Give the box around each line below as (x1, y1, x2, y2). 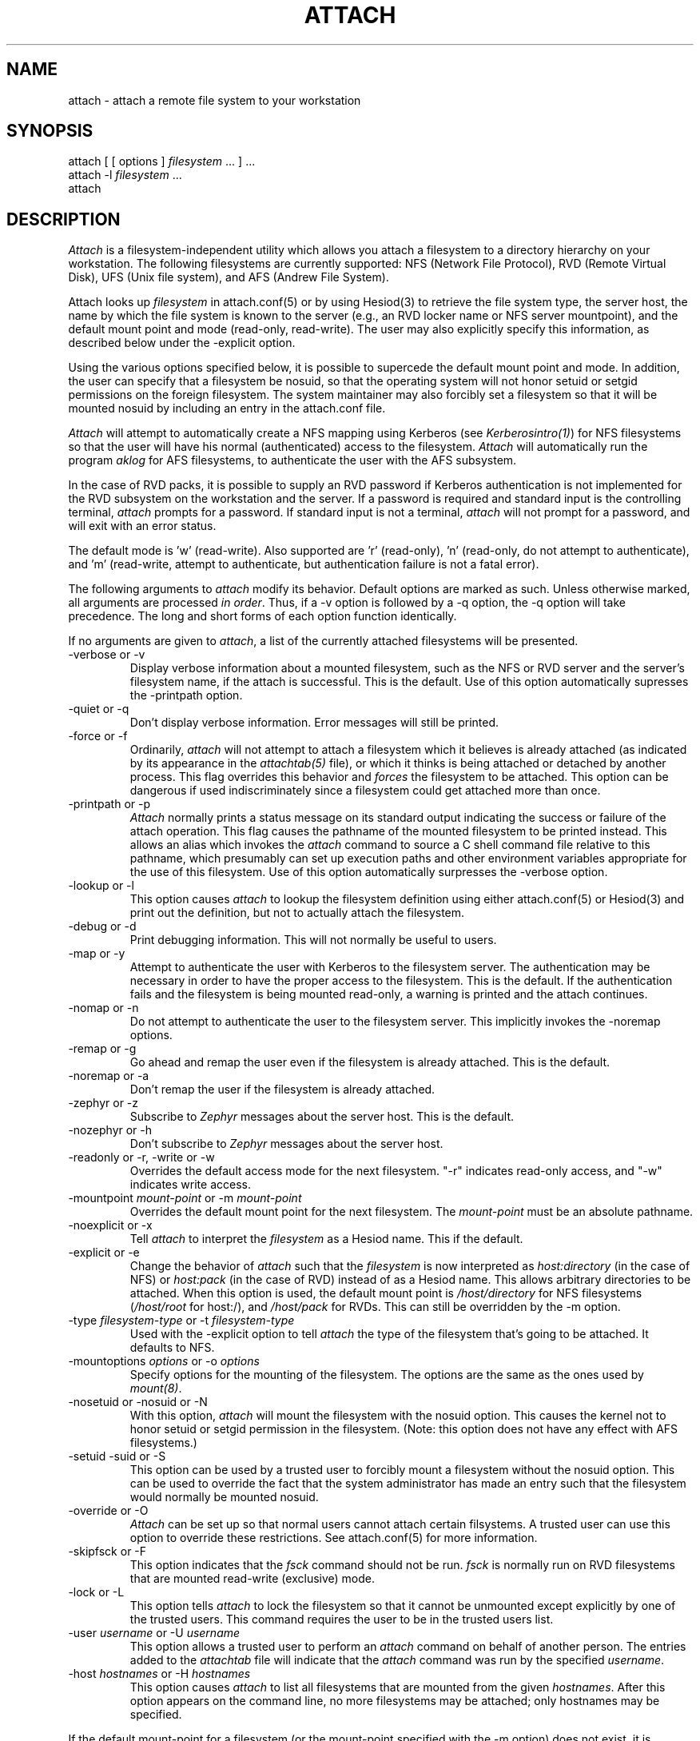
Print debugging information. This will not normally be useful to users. (129, 933, 497, 947)
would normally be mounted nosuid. (129, 1490, 319, 1504)
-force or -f (68, 729, 128, 743)
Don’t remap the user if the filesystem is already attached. (129, 1082, 436, 1097)
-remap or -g (68, 1042, 137, 1056)
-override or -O (68, 1504, 149, 1518)
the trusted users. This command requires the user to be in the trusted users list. (129, 1612, 554, 1627)
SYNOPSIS (6, 121, 93, 141)
